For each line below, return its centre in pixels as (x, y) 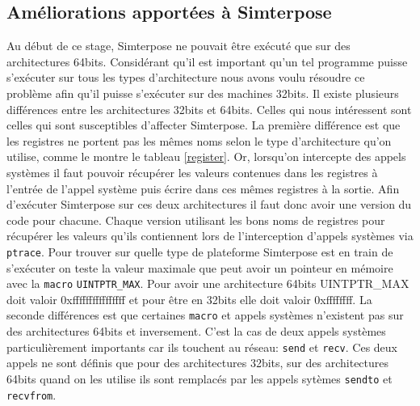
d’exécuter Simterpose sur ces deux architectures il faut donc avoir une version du (209, 204)
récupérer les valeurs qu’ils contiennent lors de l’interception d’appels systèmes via (210, 236)
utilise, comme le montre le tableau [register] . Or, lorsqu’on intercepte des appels (206, 156)
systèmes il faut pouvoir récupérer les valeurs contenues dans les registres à (192, 172)
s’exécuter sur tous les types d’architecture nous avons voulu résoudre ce (186, 77)
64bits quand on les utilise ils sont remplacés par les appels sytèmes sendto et (199, 378)
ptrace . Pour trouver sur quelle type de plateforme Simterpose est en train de (200, 251)
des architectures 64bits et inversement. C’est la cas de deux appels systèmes (196, 331)
